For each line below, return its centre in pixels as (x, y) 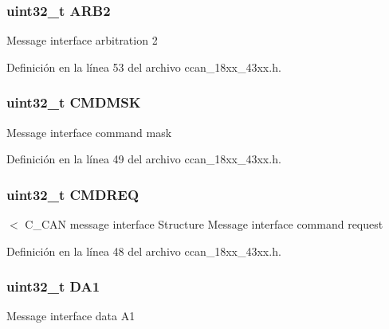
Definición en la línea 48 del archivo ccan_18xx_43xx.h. (144, 251)
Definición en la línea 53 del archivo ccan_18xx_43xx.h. (144, 67)
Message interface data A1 (71, 316)
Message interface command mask (89, 132)
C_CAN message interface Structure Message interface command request (204, 224)
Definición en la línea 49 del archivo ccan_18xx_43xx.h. (144, 159)
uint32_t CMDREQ (73, 194)
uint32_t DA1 (53, 286)
